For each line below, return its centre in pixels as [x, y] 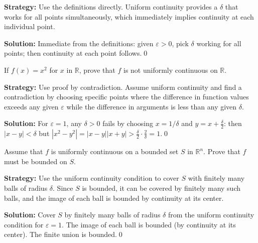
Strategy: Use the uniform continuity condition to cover [92, 178]
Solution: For [26, 123]
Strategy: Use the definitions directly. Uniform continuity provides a [111, 7]
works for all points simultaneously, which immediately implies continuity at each [129, 16]
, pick [180, 43]
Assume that [24, 151]
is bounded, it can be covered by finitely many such [161, 188]
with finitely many [216, 178]
